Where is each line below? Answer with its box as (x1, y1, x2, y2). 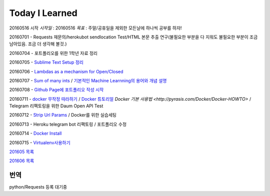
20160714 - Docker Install (9, 130, 62, 137)
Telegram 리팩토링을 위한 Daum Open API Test (9, 103, 103, 109)
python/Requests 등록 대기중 (9, 184, 67, 190)
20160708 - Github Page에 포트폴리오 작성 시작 (9, 87, 104, 93)
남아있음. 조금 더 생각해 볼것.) (9, 41, 67, 47)
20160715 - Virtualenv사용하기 (9, 140, 70, 146)
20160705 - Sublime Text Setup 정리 (9, 59, 83, 65)
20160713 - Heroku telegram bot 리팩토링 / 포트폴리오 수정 (9, 121, 127, 127)
